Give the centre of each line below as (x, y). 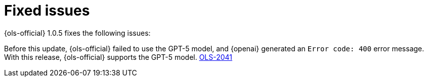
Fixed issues (47, 11)
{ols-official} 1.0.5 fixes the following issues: (77, 33)
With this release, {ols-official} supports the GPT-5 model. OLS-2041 (118, 57)
